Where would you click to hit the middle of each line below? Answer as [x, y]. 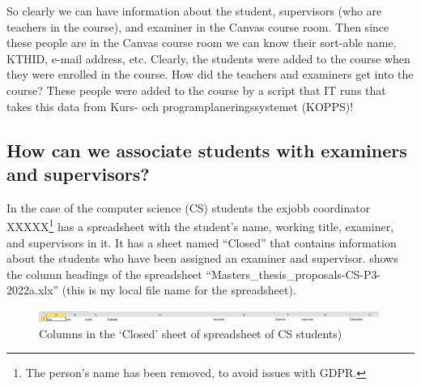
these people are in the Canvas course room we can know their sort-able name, [202, 43]
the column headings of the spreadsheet [104, 274]
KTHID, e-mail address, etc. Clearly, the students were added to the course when [208, 58]
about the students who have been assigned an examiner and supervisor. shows [202, 258]
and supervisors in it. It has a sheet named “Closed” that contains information [202, 242]
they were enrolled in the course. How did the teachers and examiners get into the [210, 74]
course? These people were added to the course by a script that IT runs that [196, 90]
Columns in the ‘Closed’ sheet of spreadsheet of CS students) [191, 333]
